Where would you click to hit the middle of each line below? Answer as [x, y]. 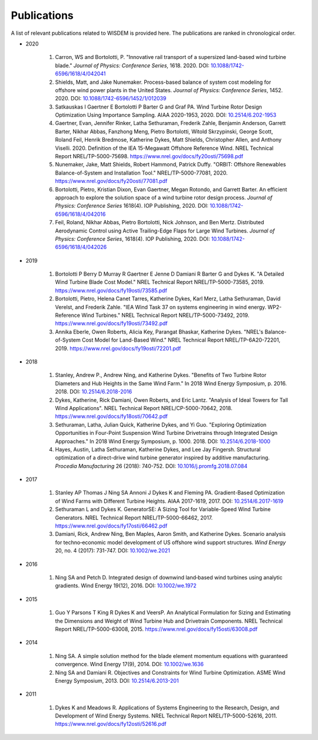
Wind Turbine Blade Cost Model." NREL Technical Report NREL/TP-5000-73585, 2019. [160, 282]
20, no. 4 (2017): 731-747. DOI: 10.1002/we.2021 [112, 551]
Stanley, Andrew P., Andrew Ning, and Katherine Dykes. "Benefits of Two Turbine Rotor [161, 375]
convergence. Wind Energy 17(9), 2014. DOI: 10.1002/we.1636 [130, 664]
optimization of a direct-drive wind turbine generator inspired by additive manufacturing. [163, 458]
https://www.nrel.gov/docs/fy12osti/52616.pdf [111, 724]
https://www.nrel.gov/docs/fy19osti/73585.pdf [111, 290]
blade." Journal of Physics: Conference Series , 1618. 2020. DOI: [132, 66]
